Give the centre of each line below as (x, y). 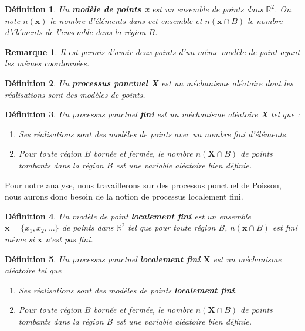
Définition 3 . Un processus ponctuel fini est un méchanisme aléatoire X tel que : (152, 114)
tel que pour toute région (172, 227)
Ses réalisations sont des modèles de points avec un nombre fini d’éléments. (153, 134)
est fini (285, 227)
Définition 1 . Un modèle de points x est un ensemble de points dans (134, 9)
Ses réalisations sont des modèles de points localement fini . (128, 290)
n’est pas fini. (69, 239)
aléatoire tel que (33, 270)
